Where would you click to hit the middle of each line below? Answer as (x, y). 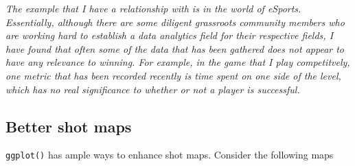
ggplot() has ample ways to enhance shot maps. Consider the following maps (170, 155)
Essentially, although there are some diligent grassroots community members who (175, 22)
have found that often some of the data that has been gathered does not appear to (175, 48)
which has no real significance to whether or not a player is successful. (153, 89)
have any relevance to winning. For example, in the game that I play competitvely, (178, 62)
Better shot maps (69, 126)
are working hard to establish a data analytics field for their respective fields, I (170, 35)
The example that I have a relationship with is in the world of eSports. (153, 8)
